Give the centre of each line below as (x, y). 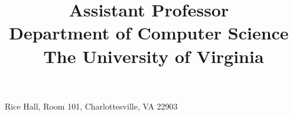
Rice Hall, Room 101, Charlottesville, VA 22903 (91, 106)
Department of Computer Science (149, 33)
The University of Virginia (154, 56)
